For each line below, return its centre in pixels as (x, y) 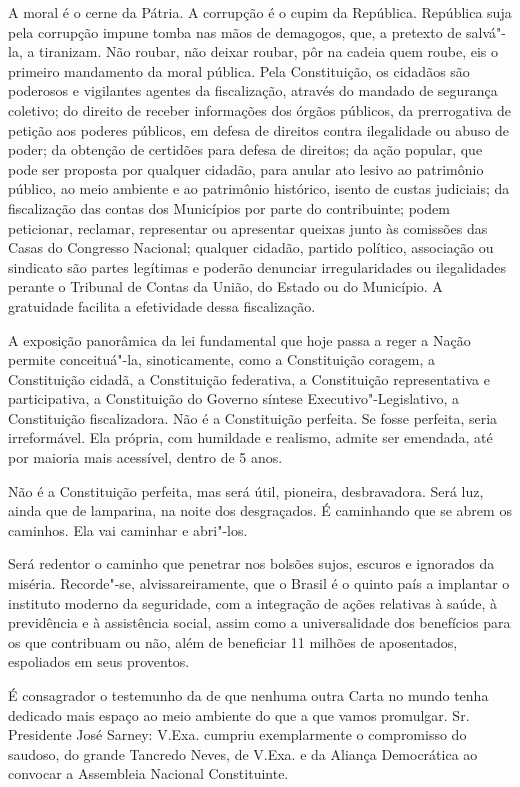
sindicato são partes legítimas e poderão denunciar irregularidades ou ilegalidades (257, 266)
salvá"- (486, 31)
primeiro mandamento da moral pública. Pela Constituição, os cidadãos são (239, 70)
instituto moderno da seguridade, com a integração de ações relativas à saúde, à (252, 602)
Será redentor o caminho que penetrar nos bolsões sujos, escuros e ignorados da (251, 563)
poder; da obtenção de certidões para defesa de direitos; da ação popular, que (245, 149)
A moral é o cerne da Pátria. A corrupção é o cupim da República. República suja (260, 12)
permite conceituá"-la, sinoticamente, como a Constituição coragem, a (221, 359)
